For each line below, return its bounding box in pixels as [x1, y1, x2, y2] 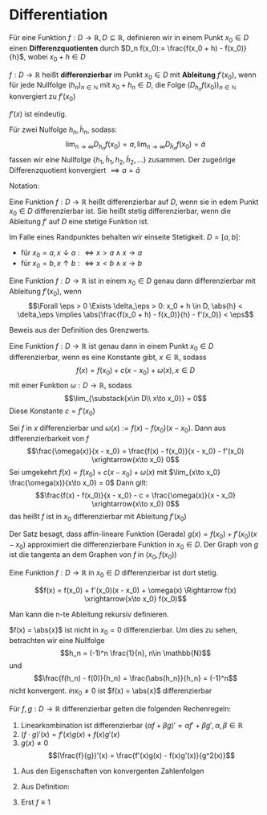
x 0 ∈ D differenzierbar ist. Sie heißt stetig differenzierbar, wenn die [9, 206, 232, 218]
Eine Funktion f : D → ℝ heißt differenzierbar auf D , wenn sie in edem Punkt [9, 197, 259, 207]
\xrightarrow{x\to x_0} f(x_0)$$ [84, 593, 187, 604]
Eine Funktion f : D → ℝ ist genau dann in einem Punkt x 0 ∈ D [9, 341, 214, 353]
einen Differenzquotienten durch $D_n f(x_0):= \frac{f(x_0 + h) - [9, 43, 224, 53]
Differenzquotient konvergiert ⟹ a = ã [9, 165, 140, 174]
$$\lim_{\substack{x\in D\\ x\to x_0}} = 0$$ [64, 393, 207, 403]
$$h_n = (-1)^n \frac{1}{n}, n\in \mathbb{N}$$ [59, 648, 212, 657]
